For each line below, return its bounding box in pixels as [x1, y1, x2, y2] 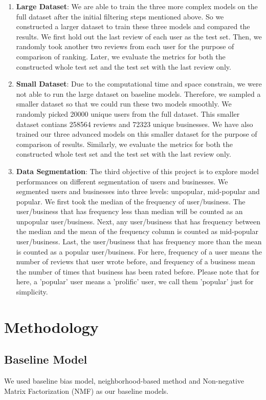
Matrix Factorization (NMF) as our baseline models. [4, 385, 169, 396]
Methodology [4, 316, 99, 337]
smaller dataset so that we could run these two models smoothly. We [16, 98, 232, 109]
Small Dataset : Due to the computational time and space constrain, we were [16, 78, 262, 89]
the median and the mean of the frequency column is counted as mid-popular [16, 226, 258, 237]
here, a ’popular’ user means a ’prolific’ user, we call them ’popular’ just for [16, 276, 254, 287]
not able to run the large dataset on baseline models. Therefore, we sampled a [16, 88, 261, 99]
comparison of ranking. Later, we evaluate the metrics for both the [16, 51, 226, 61]
